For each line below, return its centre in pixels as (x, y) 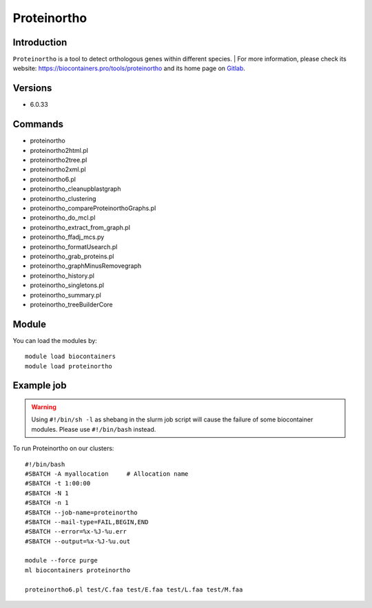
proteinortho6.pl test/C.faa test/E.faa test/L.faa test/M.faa (134, 589)
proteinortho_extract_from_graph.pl (80, 227)
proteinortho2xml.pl (58, 169)
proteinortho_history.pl (62, 275)
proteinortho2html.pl (59, 150)
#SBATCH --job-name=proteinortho (81, 512)
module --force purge (61, 560)
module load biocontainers (71, 357)
